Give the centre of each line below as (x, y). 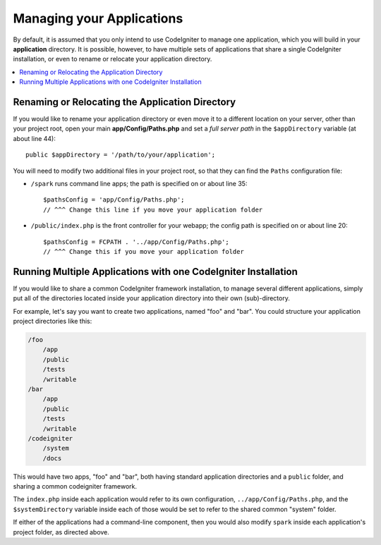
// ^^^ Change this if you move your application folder (144, 251)
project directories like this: (53, 321)
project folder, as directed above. (61, 532)
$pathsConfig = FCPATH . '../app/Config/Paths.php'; (136, 242)
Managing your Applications (98, 18)
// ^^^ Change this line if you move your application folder (153, 209)
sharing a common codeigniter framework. (75, 486)
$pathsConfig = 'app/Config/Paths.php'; (114, 200)
